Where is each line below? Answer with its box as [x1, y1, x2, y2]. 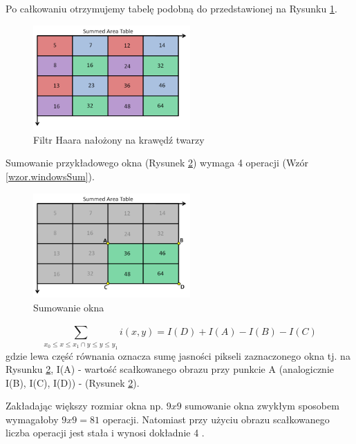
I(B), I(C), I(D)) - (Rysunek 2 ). [6, 375, 140, 389]
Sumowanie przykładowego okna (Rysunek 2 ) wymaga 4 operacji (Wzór [6, 155, 308, 170]
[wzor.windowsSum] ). [6, 169, 95, 184]
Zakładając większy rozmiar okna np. [6, 398, 164, 413]
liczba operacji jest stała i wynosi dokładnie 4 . [6, 425, 205, 440]
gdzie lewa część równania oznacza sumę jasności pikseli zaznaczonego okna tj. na [6, 348, 350, 363]
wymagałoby [6, 412, 59, 426]
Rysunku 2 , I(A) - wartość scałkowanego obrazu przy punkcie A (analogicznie [6, 362, 334, 376]
